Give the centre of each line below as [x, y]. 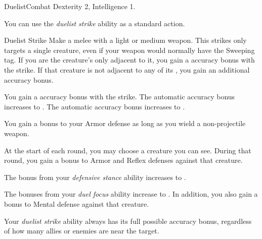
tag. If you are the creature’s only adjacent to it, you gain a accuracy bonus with [129, 60]
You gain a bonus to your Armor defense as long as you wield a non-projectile [125, 123]
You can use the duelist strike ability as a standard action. [95, 23]
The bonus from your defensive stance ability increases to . [95, 177]
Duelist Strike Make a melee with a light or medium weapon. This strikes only [125, 40]
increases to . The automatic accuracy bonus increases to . [95, 106]
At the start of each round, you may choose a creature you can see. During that [128, 150]
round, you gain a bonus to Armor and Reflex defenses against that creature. [123, 160]
